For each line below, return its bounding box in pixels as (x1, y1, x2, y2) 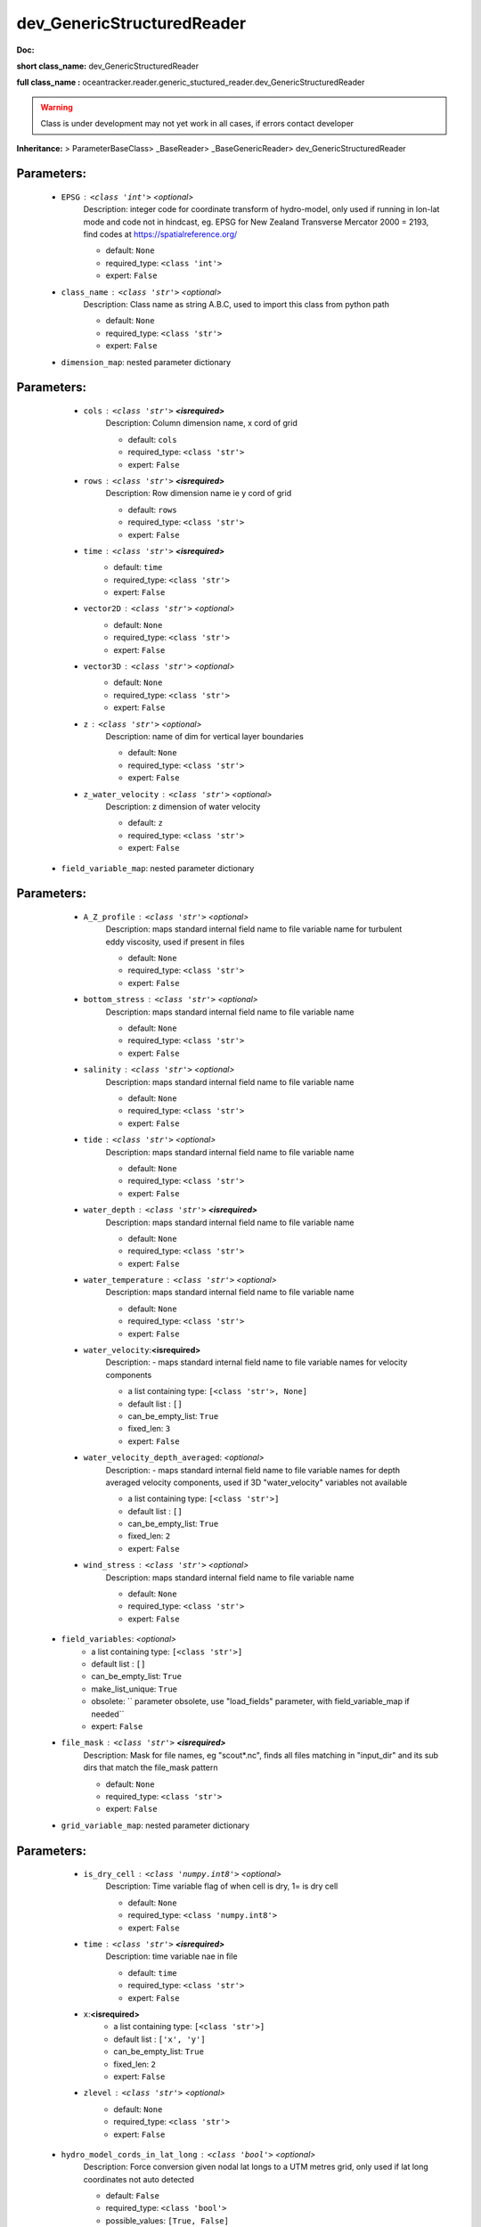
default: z (127, 818, 164, 828)
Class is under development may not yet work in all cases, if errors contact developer (40, 118, 355, 129)
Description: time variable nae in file (105, 1951, 238, 1962)
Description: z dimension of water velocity (105, 801, 261, 812)
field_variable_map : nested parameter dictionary (61, 862, 255, 873)
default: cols (127, 434, 177, 445)
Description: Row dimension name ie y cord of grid (105, 488, 292, 499)
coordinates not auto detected (83, 2174, 195, 2184)
